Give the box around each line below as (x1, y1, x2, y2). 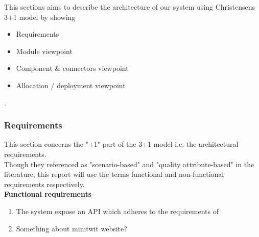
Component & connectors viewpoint (16, 63, 129, 73)
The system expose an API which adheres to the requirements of (16, 205, 219, 216)
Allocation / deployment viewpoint (16, 80, 126, 90)
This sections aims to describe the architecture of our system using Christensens (4, 2, 255, 12)
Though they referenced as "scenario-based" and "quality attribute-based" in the (4, 159, 254, 169)
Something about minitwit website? (16, 223, 127, 233)
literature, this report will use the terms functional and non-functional (4, 169, 224, 179)
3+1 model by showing (4, 11, 76, 22)
